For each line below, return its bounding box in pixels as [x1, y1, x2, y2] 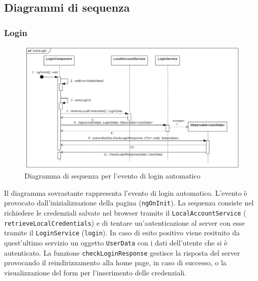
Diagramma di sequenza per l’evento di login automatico [24, 170, 201, 181]
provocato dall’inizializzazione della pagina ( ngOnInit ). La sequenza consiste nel [4, 197, 254, 208]
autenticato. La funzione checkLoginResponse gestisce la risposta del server [4, 247, 240, 258]
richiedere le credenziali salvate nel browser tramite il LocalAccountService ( [4, 207, 246, 218]
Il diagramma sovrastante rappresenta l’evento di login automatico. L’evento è [4, 187, 247, 198]
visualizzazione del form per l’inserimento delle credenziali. [4, 267, 186, 277]
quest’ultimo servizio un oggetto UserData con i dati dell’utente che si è [4, 237, 228, 248]
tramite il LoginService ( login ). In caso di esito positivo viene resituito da [4, 227, 240, 238]
